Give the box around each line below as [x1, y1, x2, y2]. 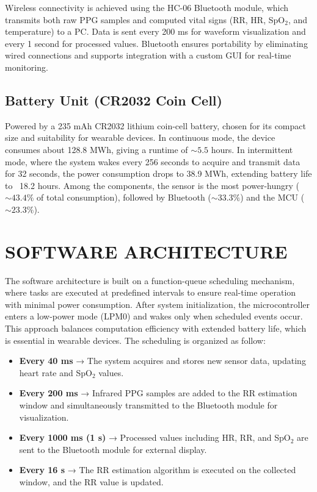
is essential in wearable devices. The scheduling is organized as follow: [5, 333, 266, 346]
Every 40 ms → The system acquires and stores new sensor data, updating [19, 354, 306, 367]
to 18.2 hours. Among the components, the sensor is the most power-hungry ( [5, 179, 300, 191]
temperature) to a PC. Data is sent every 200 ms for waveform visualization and [5, 25, 306, 38]
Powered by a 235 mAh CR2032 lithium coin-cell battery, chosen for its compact [5, 119, 306, 132]
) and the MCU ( [240, 191, 305, 204]
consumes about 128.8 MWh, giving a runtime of [5, 143, 188, 155]
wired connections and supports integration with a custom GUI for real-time [5, 49, 291, 62]
